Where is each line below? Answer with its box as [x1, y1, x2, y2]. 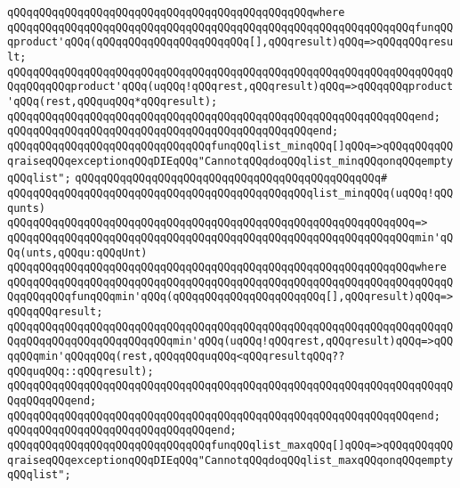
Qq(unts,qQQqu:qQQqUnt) [7, 246, 148, 259]
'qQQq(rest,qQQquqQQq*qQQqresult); [7, 94, 218, 108]
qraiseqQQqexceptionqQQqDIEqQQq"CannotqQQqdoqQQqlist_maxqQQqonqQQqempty [7, 453, 454, 467]
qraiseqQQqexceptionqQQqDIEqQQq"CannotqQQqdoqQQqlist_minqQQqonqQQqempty [7, 154, 454, 167]
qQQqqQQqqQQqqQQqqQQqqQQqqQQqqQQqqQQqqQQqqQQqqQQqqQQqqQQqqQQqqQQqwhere [7, 261, 447, 274]
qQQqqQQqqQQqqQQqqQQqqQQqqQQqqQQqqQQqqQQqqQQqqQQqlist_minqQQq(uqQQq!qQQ [7, 186, 454, 199]
